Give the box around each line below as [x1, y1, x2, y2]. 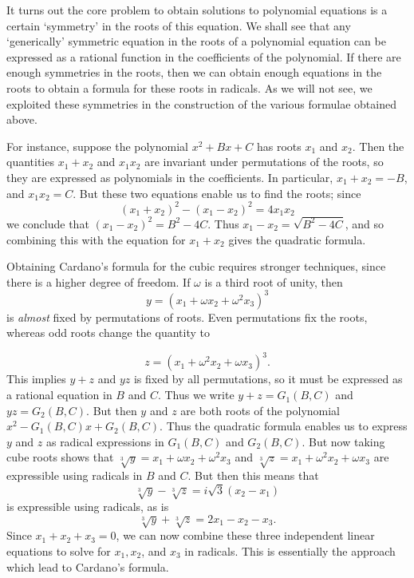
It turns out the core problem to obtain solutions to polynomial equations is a [6, 2, 388, 18]
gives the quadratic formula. [228, 231, 366, 247]
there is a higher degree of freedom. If [6, 273, 191, 290]
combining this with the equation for [6, 231, 186, 247]
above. [6, 111, 37, 128]
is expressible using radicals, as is [6, 498, 169, 515]
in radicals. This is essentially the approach [184, 542, 396, 559]
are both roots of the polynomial [180, 402, 340, 418]
